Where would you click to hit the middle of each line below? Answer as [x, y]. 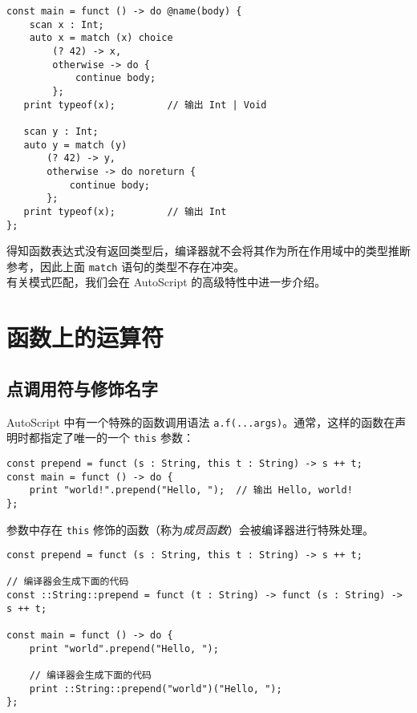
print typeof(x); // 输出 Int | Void [145, 105]
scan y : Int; [61, 131]
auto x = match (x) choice [101, 38]
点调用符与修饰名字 [82, 388]
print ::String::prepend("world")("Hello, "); [156, 689]
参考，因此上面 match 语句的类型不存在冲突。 [126, 266]
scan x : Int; [67, 24]
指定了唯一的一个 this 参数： [117, 438]
